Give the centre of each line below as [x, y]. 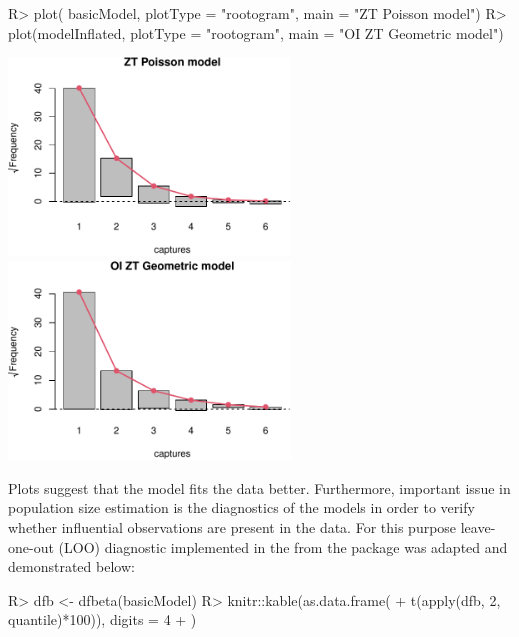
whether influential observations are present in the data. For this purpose [232, 527]
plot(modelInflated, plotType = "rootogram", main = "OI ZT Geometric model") [256, 32]
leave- [478, 527]
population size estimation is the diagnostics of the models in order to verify [241, 507]
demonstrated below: [71, 566]
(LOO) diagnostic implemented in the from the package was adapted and [283, 546]
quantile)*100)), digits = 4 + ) [102, 619]
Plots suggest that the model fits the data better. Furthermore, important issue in [259, 487]
